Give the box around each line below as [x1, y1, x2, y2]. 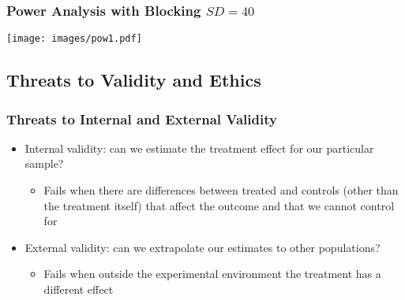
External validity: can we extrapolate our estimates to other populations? [24, 239, 381, 255]
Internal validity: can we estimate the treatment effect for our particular [24, 139, 374, 156]
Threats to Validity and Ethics [6, 68, 261, 92]
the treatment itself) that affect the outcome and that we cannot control [43, 197, 395, 213]
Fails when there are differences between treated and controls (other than [43, 182, 399, 198]
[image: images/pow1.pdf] [6, 33, 142, 45]
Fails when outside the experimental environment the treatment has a [43, 265, 381, 282]
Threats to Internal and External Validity [6, 109, 277, 128]
